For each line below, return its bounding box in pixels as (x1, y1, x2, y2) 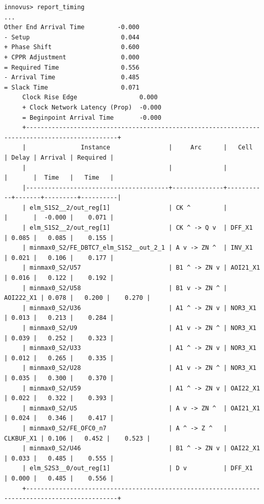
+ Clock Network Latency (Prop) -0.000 (22, 103, 161, 111)
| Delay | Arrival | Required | (4, 154, 114, 161)
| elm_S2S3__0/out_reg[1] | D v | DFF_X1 (22, 465, 253, 472)
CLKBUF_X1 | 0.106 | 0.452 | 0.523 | (4, 434, 151, 442)
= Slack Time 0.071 (4, 83, 139, 91)
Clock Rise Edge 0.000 (22, 94, 158, 101)
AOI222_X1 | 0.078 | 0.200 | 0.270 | (4, 294, 151, 302)
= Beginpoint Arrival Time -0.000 (22, 114, 161, 121)
